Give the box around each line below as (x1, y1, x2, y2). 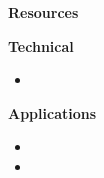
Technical (8, 35, 74, 56)
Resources (8, 2, 79, 22)
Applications (8, 102, 97, 123)
